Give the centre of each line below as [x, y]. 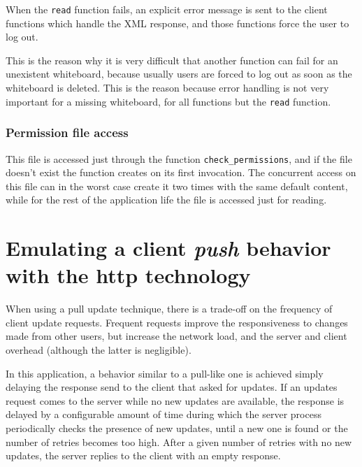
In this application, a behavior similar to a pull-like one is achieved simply [165, 373]
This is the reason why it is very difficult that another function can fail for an [172, 60]
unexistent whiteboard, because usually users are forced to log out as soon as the [179, 74]
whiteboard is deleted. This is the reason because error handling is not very [167, 88]
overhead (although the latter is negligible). [99, 350]
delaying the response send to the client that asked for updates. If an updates [172, 387]
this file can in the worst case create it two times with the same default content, [177, 186]
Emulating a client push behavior [168, 248]
